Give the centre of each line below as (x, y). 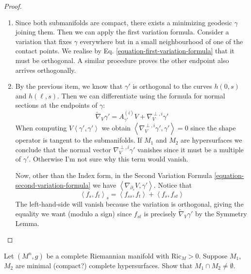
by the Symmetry (221, 214)
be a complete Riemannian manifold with (108, 255)
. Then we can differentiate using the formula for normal (141, 95)
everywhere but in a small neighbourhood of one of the (161, 41)
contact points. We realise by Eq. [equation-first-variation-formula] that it (125, 51)
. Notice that (173, 185)
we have (105, 185)
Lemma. (27, 223)
